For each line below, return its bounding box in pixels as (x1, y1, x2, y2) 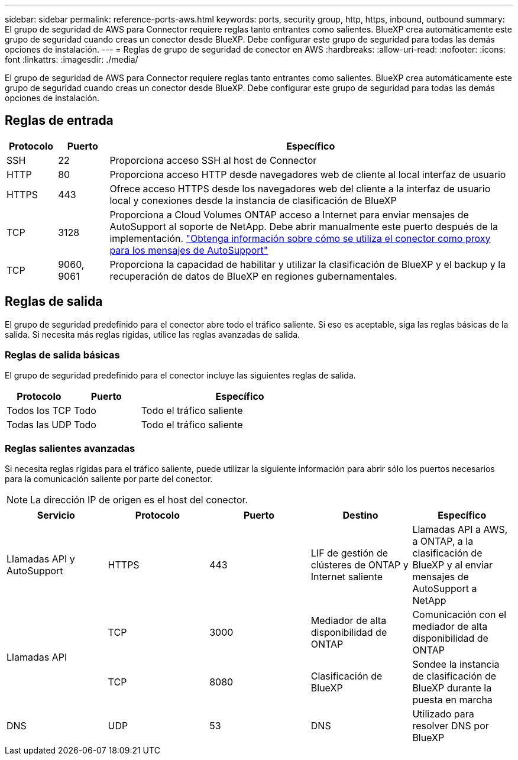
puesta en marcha (412, 694, 493, 706)
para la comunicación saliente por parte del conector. (5, 474, 213, 484)
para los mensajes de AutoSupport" (109, 244, 268, 256)
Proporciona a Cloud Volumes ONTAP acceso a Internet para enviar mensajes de (109, 208, 469, 221)
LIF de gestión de (310, 547, 388, 560)
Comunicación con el (412, 609, 507, 621)
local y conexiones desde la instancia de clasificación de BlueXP (109, 194, 397, 206)
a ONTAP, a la (412, 535, 474, 548)
